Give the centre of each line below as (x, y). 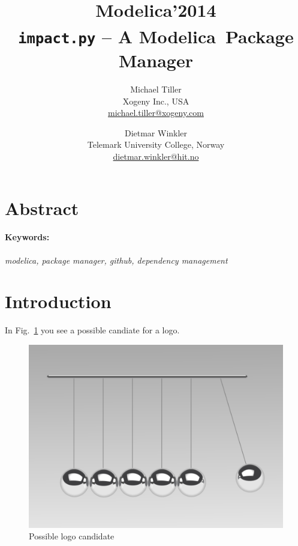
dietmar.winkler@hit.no (156, 156)
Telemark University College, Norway (156, 144)
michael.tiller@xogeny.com (156, 113)
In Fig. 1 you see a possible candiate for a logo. (92, 330)
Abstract (42, 208)
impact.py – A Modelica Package (156, 36)
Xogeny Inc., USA (156, 101)
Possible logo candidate (72, 536)
